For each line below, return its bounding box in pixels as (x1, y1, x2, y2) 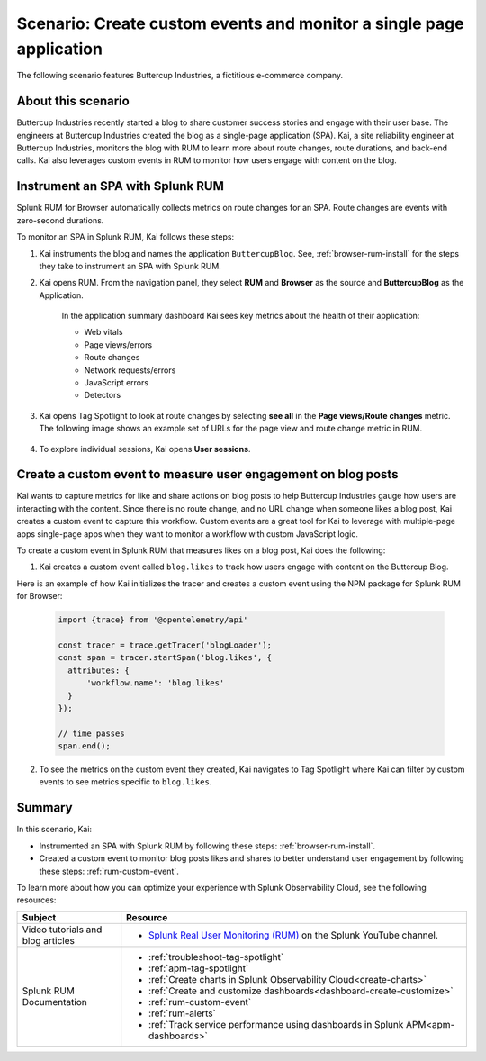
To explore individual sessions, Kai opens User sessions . (39, 443, 251, 454)
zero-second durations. (16, 214, 104, 225)
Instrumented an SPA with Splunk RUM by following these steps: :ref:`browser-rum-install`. (39, 840, 375, 851)
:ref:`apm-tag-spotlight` (148, 962, 249, 975)
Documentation (22, 995, 87, 1008)
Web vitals (84, 327, 123, 338)
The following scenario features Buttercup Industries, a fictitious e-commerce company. (16, 70, 344, 81)
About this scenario (16, 94, 130, 109)
